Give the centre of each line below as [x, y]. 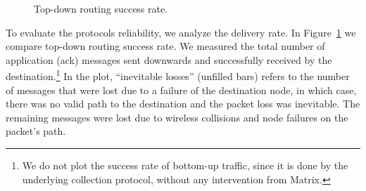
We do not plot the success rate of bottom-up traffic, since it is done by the [185, 165]
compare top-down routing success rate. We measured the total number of [165, 46]
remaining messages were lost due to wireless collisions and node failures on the [177, 117]
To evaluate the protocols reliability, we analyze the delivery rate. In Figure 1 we [181, 32]
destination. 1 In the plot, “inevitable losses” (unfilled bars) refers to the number [178, 75]
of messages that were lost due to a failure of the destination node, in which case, [181, 90]
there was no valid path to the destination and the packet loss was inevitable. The [183, 104]
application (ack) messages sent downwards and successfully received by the [169, 59]
